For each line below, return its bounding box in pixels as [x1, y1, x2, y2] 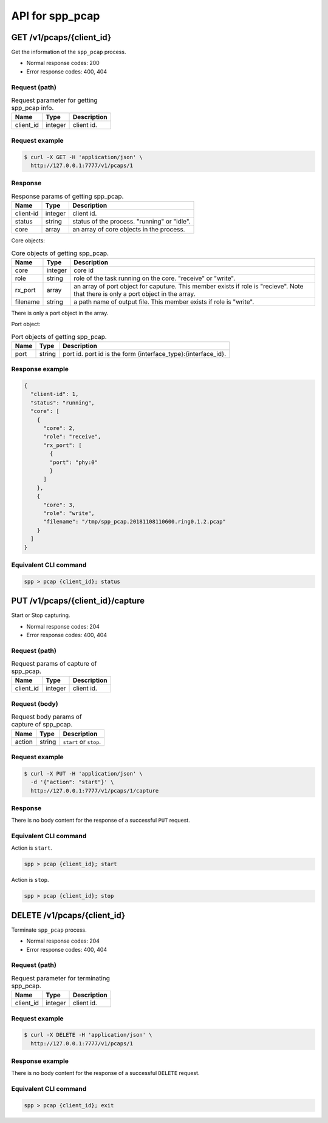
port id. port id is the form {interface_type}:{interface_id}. [63, 349, 227, 358]
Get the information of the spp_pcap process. [11, 49, 126, 56]
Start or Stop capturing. [11, 612, 70, 619]
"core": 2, [43, 425, 76, 432]
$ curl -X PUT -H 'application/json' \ [24, 770, 143, 777]
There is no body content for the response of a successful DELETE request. [11, 1070, 200, 1077]
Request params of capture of [11, 660, 97, 668]
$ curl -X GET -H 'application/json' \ [24, 154, 143, 160]
